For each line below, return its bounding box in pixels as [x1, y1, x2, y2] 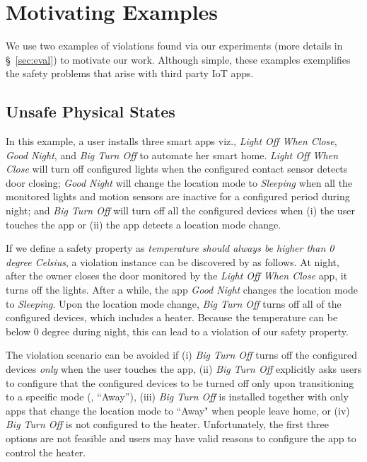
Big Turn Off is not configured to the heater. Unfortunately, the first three [6, 417, 330, 432]
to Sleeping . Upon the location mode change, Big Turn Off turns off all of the [6, 296, 342, 311]
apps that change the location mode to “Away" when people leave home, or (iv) [6, 403, 350, 417]
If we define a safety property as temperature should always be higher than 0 [6, 241, 334, 255]
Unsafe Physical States [6, 100, 175, 122]
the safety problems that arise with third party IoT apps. [6, 66, 254, 81]
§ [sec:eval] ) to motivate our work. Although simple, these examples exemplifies [6, 52, 351, 67]
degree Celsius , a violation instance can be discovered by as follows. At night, [6, 254, 339, 269]
